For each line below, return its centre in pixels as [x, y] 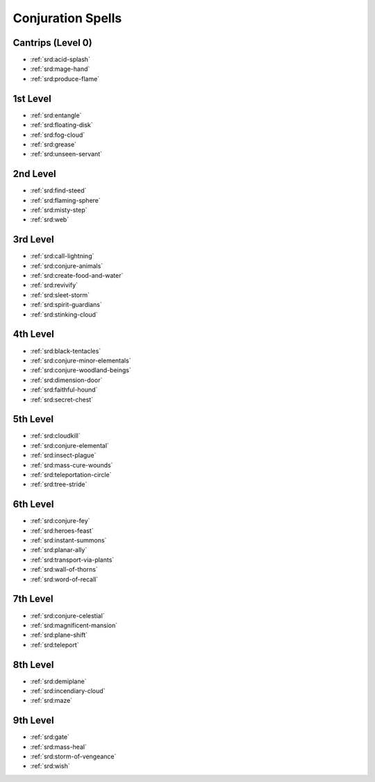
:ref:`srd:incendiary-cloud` [68, 690]
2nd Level [34, 174]
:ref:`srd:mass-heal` [58, 747]
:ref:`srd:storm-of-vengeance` [73, 756]
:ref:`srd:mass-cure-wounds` [72, 465]
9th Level [34, 721]
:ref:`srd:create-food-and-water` [77, 276]
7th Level [33, 599]
